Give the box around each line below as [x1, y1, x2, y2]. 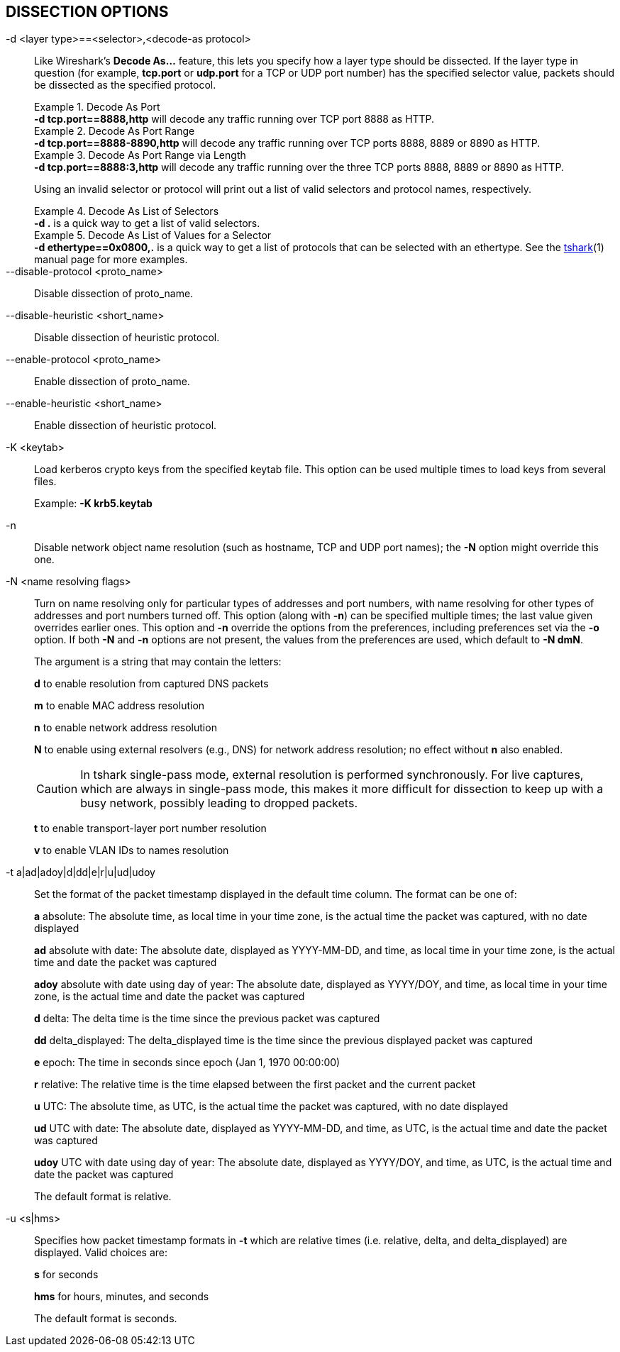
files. [34, 475, 57, 488]
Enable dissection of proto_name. [34, 375, 190, 388]
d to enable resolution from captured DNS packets [34, 677, 269, 690]
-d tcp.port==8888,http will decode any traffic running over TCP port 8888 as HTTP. [34, 113, 435, 126]
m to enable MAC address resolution [34, 699, 205, 712]
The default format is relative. [34, 1190, 172, 1203]
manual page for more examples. [34, 253, 188, 266]
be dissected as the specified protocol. [34, 79, 216, 92]
